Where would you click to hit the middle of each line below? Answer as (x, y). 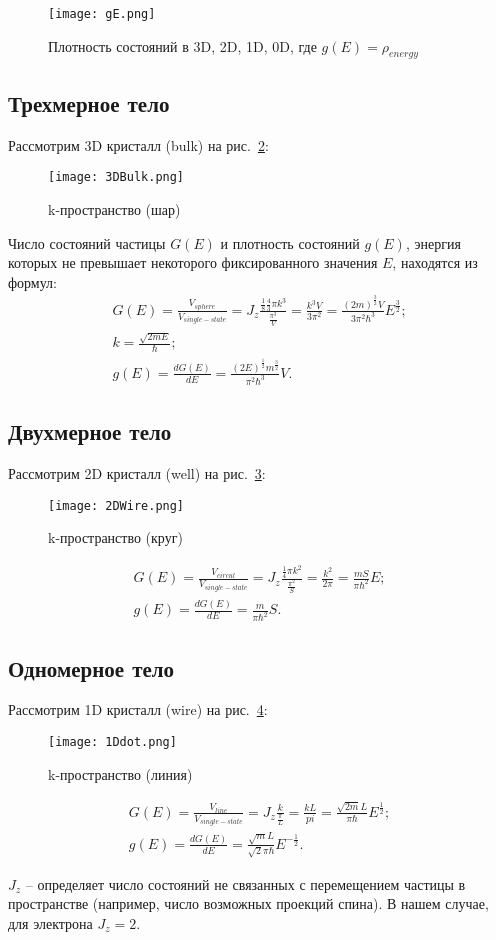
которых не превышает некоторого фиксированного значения (193, 262)
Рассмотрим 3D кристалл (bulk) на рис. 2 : (138, 144)
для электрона (50, 922)
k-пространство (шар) (114, 208)
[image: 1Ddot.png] (112, 741)
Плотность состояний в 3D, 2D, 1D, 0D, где (182, 45)
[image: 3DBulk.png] (116, 177)
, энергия (433, 242)
